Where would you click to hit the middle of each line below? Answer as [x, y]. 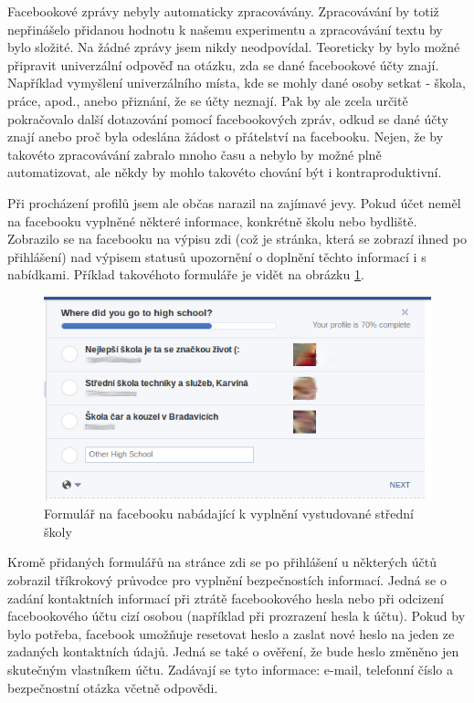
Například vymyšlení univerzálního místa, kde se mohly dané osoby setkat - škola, [237, 83]
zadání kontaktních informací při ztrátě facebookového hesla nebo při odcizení [226, 598]
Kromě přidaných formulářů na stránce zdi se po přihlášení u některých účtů [222, 562]
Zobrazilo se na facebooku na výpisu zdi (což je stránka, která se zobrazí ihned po [237, 239]
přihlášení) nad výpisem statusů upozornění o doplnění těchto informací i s [217, 256]
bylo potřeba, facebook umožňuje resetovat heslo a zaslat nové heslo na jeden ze [231, 633]
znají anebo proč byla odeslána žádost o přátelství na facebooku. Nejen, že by [226, 136]
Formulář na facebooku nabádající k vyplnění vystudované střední [229, 514]
